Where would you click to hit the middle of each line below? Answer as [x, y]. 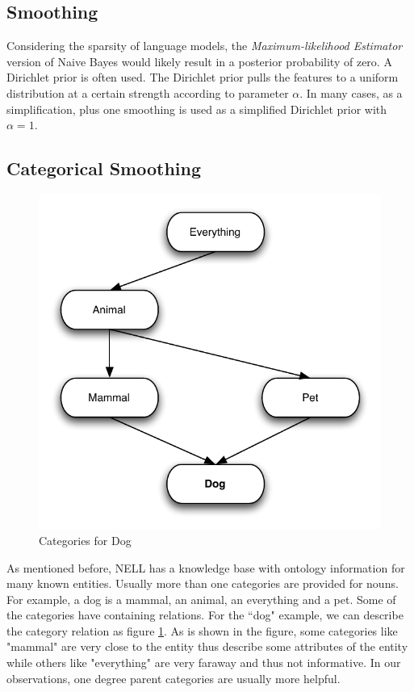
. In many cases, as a [351, 92]
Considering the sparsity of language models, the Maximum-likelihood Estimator [205, 46]
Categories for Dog [85, 540]
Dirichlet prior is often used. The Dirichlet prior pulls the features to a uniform [203, 77]
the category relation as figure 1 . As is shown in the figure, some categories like [202, 630]
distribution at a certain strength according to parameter [148, 92]
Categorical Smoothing [104, 168]
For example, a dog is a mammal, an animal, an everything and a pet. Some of [201, 599]
